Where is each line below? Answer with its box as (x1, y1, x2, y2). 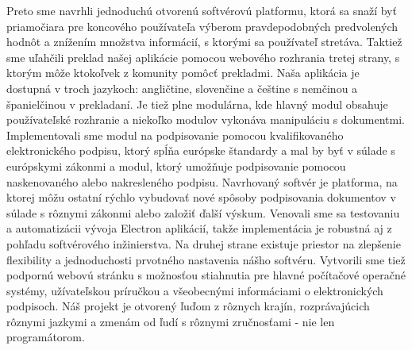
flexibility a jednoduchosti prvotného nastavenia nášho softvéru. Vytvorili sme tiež (6, 251, 406, 267)
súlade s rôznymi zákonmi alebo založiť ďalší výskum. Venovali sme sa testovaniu (6, 204, 400, 221)
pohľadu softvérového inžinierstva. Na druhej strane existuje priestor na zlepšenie (6, 235, 401, 252)
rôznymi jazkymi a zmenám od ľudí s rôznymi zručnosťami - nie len (6, 313, 335, 329)
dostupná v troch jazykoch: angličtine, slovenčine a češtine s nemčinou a (6, 79, 358, 96)
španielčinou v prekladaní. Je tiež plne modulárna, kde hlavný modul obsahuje (6, 95, 388, 112)
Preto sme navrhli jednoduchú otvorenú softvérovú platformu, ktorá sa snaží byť (6, 2, 397, 18)
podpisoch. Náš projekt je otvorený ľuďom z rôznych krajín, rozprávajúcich (6, 298, 370, 314)
